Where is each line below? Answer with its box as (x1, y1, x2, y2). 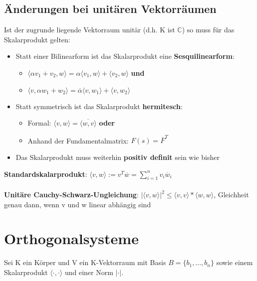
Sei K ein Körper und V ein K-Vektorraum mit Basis (4, 257, 166, 268)
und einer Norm (64, 267, 113, 277)
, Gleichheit (214, 189, 249, 200)
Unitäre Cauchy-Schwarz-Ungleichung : (4, 189, 139, 200)
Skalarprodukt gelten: (4, 34, 70, 44)
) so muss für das (182, 24, 235, 35)
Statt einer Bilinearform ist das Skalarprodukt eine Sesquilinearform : (15, 51, 235, 61)
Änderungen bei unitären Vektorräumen (4, 1, 217, 16)
